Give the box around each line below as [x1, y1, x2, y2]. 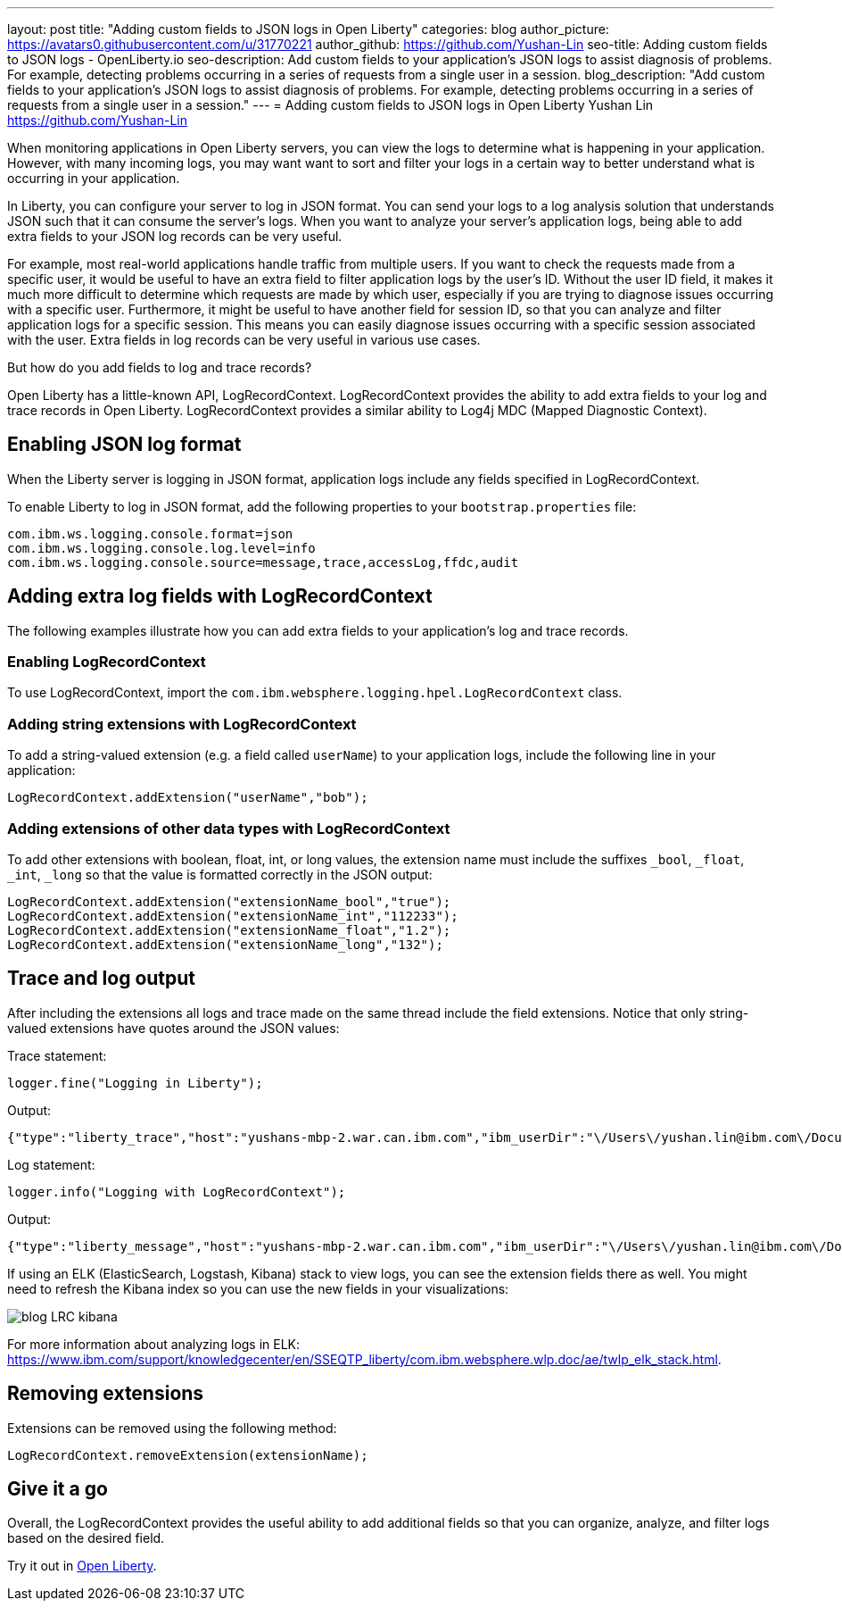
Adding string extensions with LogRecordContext [7, 714, 357, 733]
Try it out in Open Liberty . [7, 1558, 157, 1574]
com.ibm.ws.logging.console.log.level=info [7, 540, 316, 555]
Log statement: [7, 1156, 95, 1172]
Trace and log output [7, 967, 196, 990]
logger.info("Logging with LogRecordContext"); [7, 1184, 346, 1199]
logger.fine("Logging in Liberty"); [7, 1075, 263, 1090]
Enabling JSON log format [7, 433, 242, 456]
